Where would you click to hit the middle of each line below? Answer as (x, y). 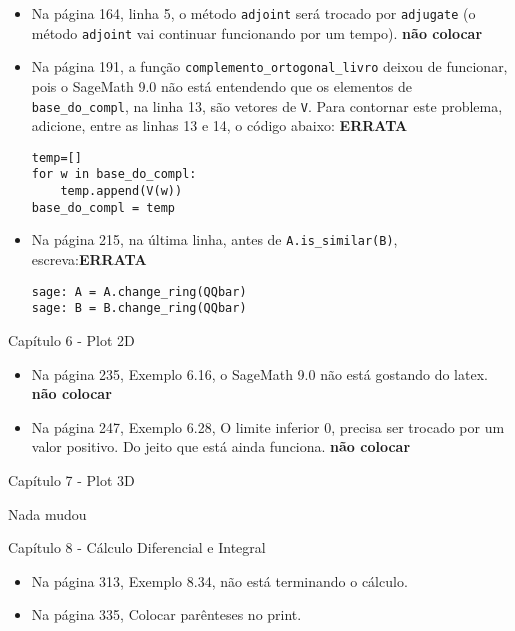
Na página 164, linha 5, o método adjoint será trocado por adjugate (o (253, 13)
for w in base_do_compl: (114, 174)
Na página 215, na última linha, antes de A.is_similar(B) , (214, 239)
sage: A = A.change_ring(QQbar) (139, 291)
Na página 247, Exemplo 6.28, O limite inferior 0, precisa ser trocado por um (268, 426)
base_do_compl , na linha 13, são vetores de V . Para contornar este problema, (267, 105)
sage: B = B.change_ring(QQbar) (139, 308)
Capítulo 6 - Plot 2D (71, 340)
